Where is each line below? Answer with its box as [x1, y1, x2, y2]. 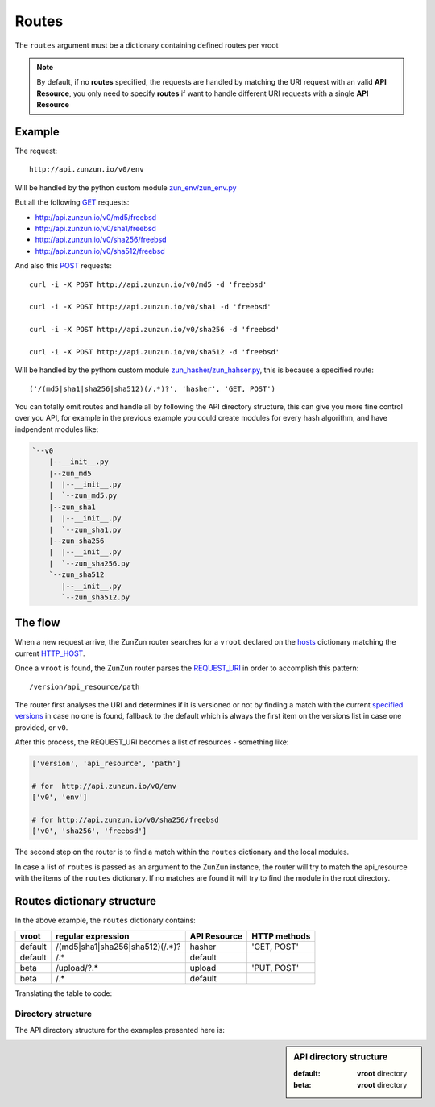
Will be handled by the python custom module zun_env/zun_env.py [14, 182, 237, 193]
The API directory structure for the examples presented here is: [14, 1025, 226, 1034]
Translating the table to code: [14, 988, 113, 998]
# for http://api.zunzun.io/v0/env [31, 782, 177, 790]
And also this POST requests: [14, 261, 113, 271]
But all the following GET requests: [14, 197, 130, 207]
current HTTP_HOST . [14, 649, 85, 658]
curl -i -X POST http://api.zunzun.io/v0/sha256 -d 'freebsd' [29, 325, 280, 334]
